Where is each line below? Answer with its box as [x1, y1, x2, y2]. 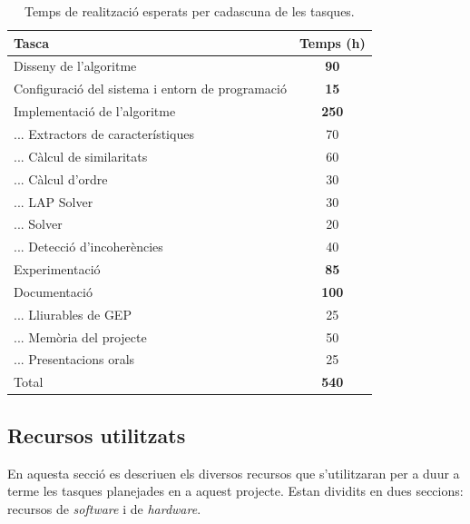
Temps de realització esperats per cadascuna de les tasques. [24, 2, 355, 20]
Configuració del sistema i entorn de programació [14, 79, 287, 98]
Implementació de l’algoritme [14, 102, 176, 121]
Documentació [14, 282, 93, 301]
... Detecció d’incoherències [14, 237, 163, 256]
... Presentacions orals [14, 350, 135, 369]
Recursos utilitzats [7, 420, 186, 449]
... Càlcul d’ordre [14, 169, 108, 188]
